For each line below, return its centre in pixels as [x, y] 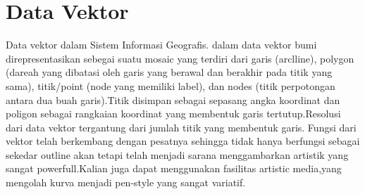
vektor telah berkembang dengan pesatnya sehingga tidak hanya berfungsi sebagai [183, 141]
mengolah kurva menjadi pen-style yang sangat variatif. [126, 182]
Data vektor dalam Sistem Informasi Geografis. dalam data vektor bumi [161, 45]
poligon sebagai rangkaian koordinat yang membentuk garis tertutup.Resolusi [173, 114]
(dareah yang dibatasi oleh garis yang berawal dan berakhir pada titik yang [169, 72]
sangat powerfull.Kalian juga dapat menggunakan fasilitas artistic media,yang [174, 168]
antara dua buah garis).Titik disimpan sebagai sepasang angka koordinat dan [173, 99]
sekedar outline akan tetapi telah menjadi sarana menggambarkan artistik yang [177, 154]
